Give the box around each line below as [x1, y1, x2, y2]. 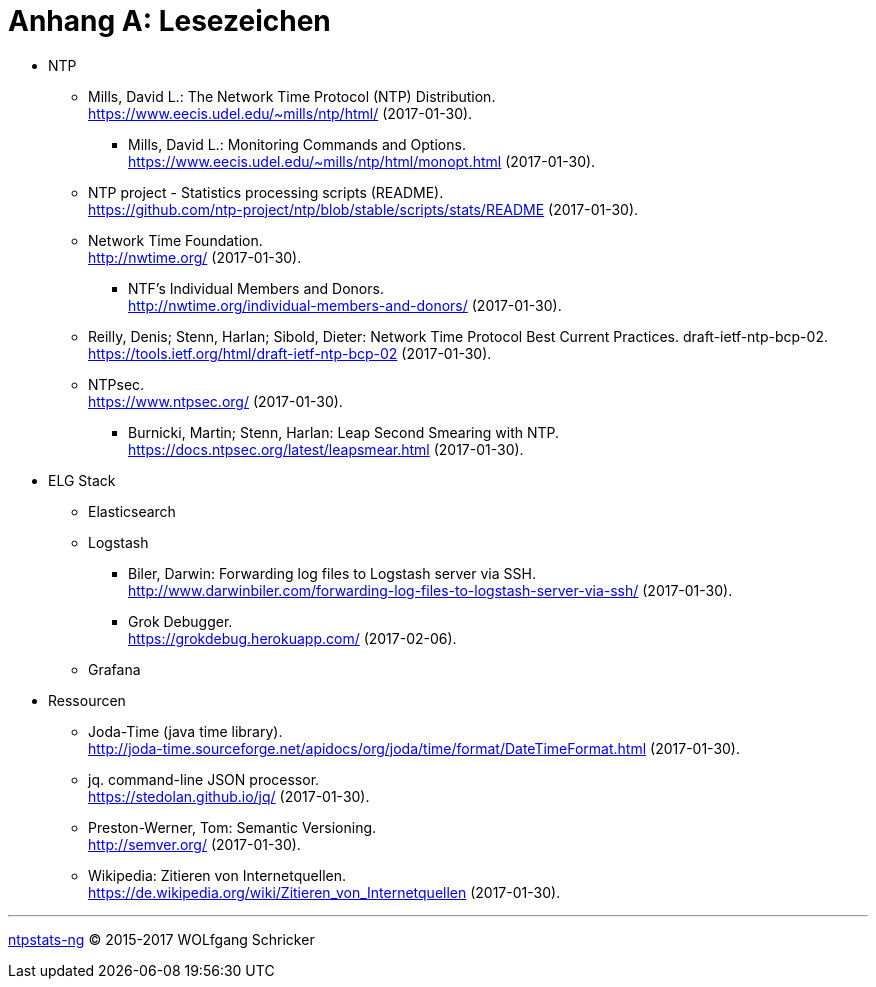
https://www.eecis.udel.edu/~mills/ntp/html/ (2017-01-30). [88, 104, 473, 122]
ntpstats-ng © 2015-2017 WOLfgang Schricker [8, 930, 315, 948]
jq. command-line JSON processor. [88, 770, 320, 788]
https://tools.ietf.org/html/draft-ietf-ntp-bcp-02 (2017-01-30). [88, 344, 492, 362]
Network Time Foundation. [88, 231, 263, 249]
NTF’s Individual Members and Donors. [128, 279, 384, 297]
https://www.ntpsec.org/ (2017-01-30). [88, 392, 343, 410]
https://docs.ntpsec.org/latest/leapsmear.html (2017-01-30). [128, 440, 524, 458]
